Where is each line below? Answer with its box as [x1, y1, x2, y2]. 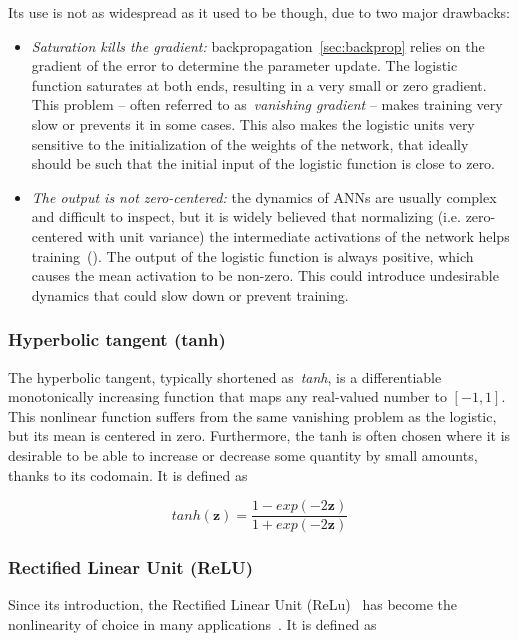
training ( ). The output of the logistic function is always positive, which [31, 245, 474, 266]
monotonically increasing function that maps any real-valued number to [8, 386, 447, 407]
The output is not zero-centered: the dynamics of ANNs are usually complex [31, 186, 497, 207]
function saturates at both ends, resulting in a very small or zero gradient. [31, 74, 487, 95]
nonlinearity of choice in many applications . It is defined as [8, 613, 377, 634]
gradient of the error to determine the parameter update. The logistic [31, 55, 458, 76]
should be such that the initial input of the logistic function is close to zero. [31, 153, 496, 174]
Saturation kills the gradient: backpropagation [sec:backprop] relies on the [31, 35, 485, 56]
